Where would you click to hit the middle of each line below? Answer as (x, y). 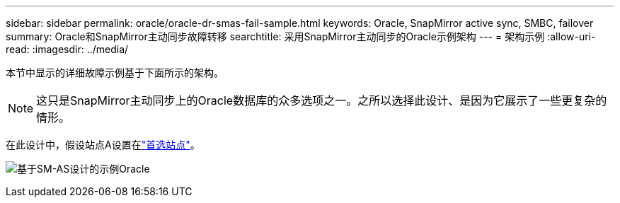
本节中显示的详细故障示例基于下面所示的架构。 (115, 72)
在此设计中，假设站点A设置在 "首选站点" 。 (103, 145)
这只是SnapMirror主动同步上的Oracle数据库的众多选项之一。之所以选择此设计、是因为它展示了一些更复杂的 (322, 100)
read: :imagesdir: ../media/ (67, 49)
